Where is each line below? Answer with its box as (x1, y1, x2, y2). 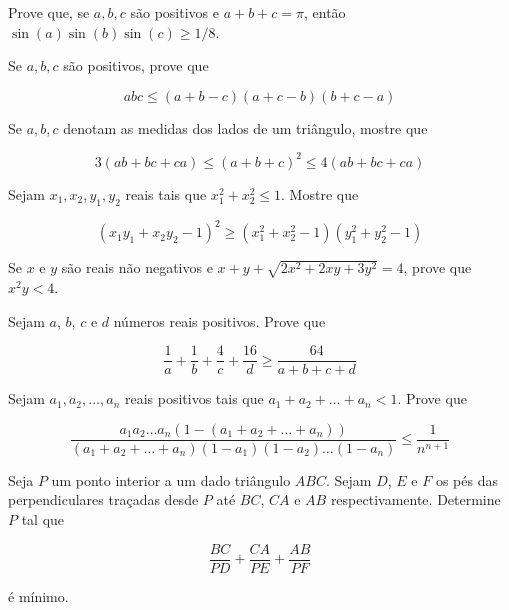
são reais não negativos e (61, 257, 213, 278)
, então (304, 2, 346, 22)
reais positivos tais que (124, 388, 264, 409)
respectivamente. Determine (330, 489, 501, 510)
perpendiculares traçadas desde (8, 489, 199, 510)
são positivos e (130, 2, 219, 22)
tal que (21, 509, 65, 529)
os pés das (435, 469, 498, 490)
